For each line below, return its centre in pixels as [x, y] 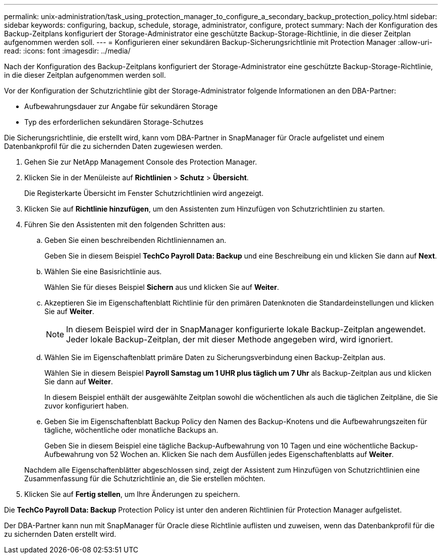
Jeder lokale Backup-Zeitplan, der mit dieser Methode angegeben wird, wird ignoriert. [230, 339]
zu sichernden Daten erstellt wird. [60, 534]
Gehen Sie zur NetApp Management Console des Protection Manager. [141, 162]
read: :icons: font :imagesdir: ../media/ [67, 51]
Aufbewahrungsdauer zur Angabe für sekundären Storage [121, 106]
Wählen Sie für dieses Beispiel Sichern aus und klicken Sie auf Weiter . [162, 287]
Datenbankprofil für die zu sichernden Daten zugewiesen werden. [114, 146]
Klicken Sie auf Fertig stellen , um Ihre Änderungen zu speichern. [132, 494]
